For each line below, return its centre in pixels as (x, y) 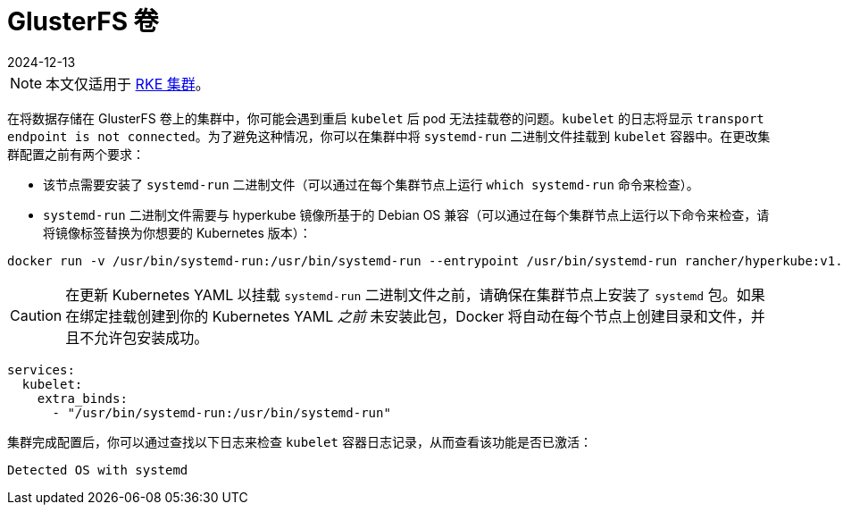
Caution (36, 315)
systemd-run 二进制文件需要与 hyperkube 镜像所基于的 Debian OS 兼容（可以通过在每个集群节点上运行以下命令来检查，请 (406, 214)
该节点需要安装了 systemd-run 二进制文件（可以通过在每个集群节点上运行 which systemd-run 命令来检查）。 (371, 184)
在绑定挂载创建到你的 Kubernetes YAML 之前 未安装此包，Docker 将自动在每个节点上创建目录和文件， (408, 316)
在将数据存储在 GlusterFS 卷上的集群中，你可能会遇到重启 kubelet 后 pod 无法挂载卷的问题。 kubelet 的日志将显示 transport (386, 118)
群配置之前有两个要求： (76, 154)
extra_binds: (82, 398)
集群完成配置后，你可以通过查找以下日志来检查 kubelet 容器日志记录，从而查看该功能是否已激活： (300, 441)
